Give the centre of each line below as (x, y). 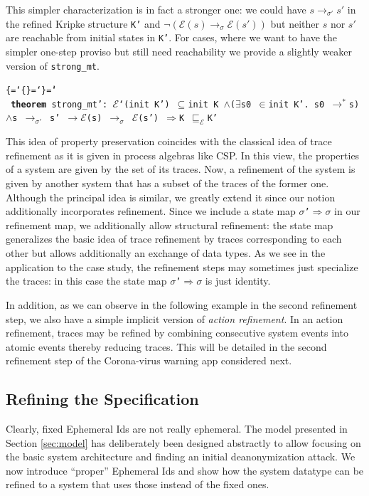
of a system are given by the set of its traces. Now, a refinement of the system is (181, 169)
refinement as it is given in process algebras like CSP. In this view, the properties (183, 155)
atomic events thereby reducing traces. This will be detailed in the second (166, 346)
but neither (295, 23)
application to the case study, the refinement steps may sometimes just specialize (182, 267)
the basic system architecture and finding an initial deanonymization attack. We (181, 457)
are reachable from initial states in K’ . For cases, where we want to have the (172, 37)
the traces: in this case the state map (86, 281)
